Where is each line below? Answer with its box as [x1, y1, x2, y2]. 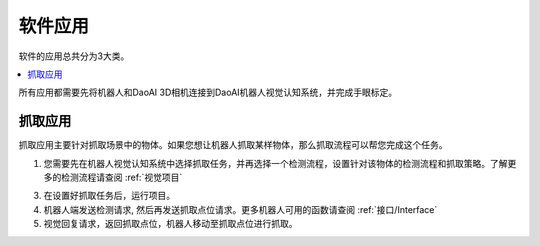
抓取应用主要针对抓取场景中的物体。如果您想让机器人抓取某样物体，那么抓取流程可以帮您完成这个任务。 [18, 139, 448, 151]
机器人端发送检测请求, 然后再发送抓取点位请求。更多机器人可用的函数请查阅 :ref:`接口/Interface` [43, 203, 438, 215]
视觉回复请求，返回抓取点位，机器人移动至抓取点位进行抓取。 [43, 218, 298, 230]
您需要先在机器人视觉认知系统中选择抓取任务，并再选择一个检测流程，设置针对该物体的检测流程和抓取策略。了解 [43, 157, 508, 169]
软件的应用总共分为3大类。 [18, 50, 130, 62]
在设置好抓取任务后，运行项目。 [43, 190, 175, 202]
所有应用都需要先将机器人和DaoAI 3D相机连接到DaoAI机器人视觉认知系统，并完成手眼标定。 [18, 86, 398, 99]
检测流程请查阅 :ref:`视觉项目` [60, 171, 183, 184]
